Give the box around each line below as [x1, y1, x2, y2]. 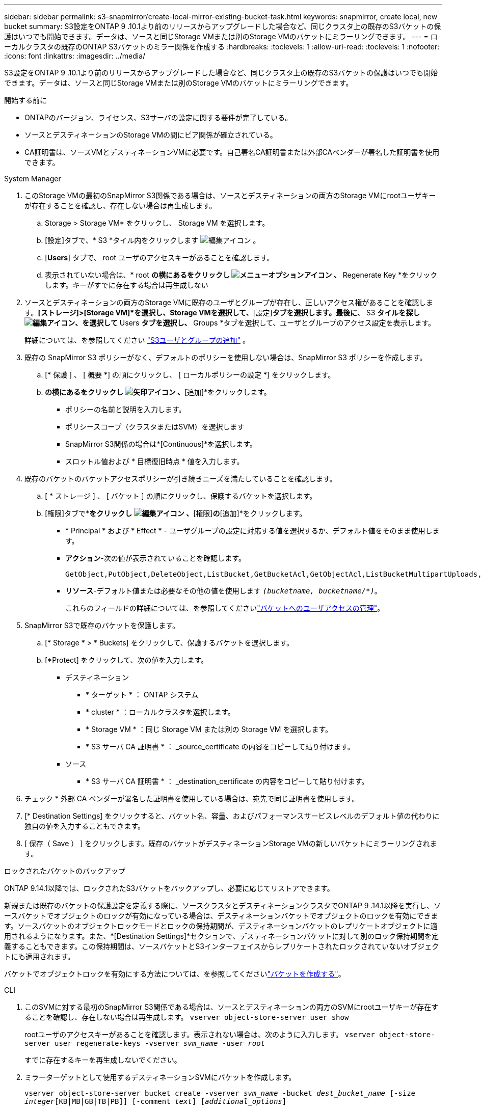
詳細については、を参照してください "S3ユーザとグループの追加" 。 [24, 336, 250, 344]
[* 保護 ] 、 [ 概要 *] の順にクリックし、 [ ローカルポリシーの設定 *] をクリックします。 [45, 370, 335, 379]
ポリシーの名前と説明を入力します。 [65, 405, 186, 414]
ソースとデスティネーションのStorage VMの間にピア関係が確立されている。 [24, 130, 277, 139]
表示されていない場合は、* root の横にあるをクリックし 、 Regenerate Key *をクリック [45, 270, 438, 279]
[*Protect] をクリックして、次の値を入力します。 [45, 656, 208, 664]
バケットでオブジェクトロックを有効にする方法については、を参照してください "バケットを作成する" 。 [4, 969, 345, 978]
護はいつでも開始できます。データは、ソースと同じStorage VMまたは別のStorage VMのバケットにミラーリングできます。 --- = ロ [4, 32, 438, 41]
